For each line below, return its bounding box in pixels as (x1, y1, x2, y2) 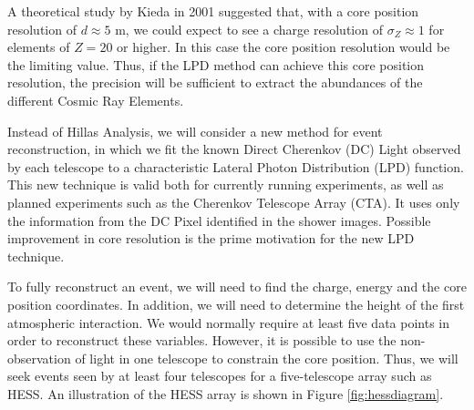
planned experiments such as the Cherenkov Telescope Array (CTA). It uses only (7, 192, 460, 211)
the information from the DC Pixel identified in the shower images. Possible (7, 210, 431, 230)
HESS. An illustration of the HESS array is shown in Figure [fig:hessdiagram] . (7, 384, 444, 403)
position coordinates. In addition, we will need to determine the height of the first (7, 294, 465, 313)
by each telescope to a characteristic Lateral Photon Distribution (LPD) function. (7, 157, 464, 176)
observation (7, 348, 71, 367)
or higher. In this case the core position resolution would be (117, 37, 450, 56)
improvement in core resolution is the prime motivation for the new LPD (7, 229, 415, 248)
